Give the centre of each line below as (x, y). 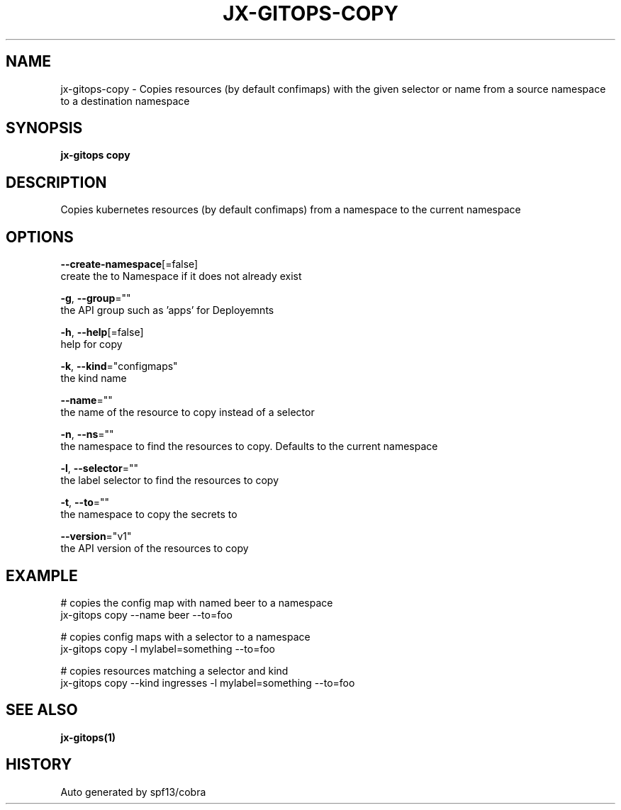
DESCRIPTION (56, 182)
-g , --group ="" (96, 298)
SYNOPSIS (44, 128)
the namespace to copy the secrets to (149, 514)
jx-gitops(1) (88, 737)
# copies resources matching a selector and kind (174, 670)
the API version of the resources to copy (155, 549)
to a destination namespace (125, 101)
